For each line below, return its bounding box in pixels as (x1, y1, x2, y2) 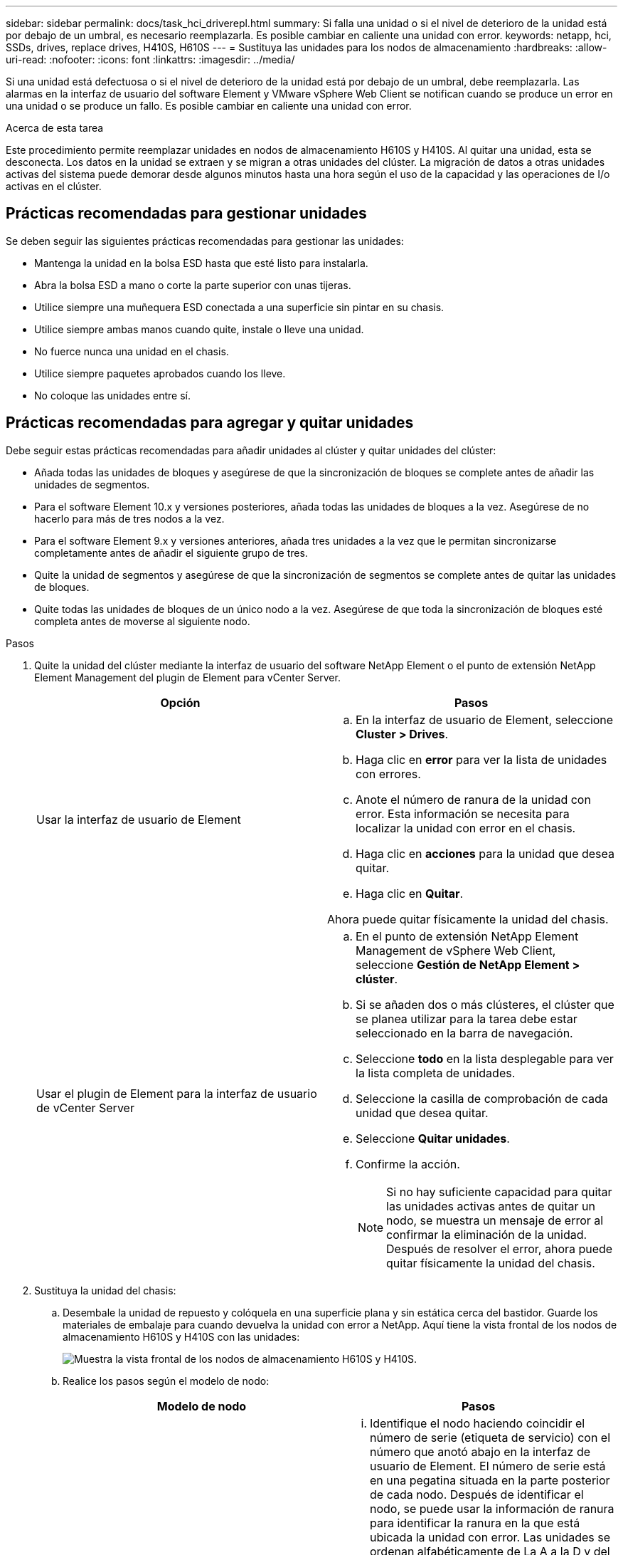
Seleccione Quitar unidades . (356, 1131, 510, 1146)
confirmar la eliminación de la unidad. (386, 1227, 587, 1242)
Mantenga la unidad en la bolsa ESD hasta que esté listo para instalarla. (34, 256, 368, 269)
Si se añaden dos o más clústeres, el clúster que (356, 997, 614, 1012)
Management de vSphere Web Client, (356, 943, 556, 958)
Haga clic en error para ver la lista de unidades (356, 752, 607, 767)
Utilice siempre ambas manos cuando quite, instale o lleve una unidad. (34, 323, 364, 335)
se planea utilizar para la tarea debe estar (356, 1011, 577, 1026)
